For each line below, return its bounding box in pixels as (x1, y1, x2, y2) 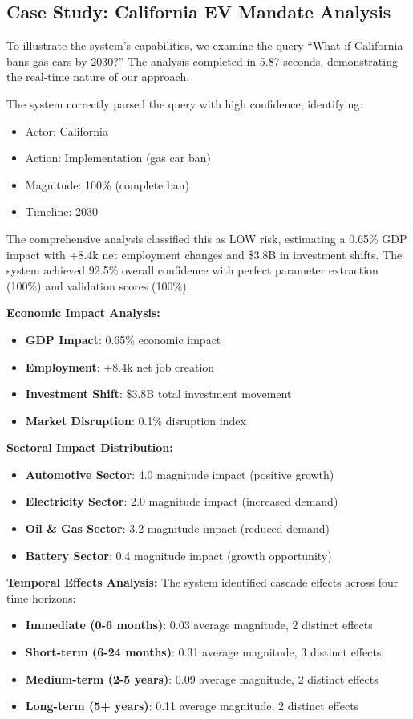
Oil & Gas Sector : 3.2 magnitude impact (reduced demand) (25, 520, 330, 537)
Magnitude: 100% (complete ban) (25, 176, 189, 193)
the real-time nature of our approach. (6, 68, 190, 85)
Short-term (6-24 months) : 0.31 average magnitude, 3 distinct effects (25, 644, 382, 660)
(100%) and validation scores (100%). (6, 277, 190, 294)
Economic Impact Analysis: (6, 304, 160, 321)
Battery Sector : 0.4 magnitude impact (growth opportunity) (25, 546, 332, 563)
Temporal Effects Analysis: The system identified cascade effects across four (6, 574, 399, 591)
